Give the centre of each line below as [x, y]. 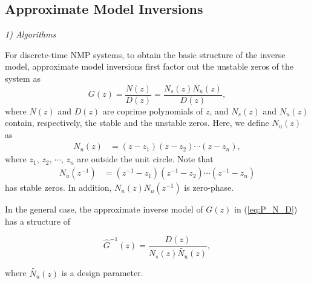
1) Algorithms [31, 34]
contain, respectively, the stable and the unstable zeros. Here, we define [137, 123]
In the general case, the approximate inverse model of [104, 209]
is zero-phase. [209, 187]
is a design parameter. [102, 273]
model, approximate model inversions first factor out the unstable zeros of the [149, 66]
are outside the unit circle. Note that [145, 159]
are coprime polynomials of [153, 111]
